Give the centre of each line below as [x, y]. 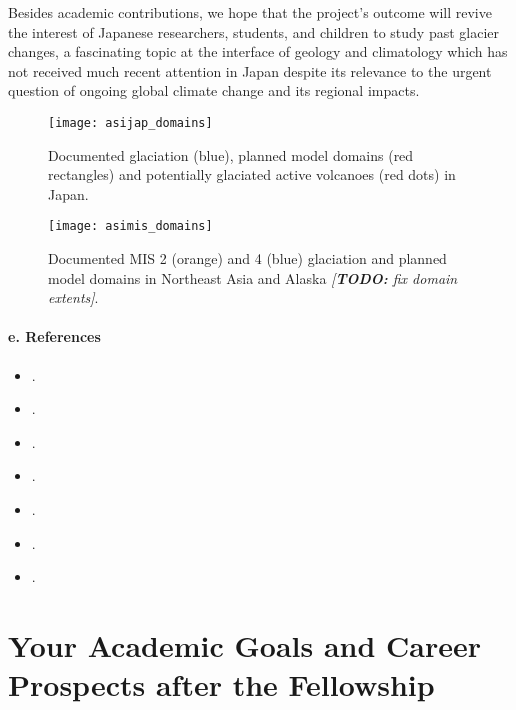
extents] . [73, 297]
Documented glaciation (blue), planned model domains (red [231, 154]
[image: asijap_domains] [130, 122]
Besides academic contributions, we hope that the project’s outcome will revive [250, 12]
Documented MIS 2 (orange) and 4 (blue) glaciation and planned [247, 258]
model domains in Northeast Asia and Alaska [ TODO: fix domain [253, 277]
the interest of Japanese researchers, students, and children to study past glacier [254, 31]
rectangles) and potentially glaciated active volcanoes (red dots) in [252, 174]
